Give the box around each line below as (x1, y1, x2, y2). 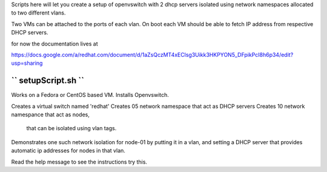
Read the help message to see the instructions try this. (11, 158, 148, 165)
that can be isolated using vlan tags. (26, 125, 117, 132)
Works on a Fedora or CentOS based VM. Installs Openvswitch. (11, 91, 170, 99)
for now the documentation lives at (11, 40, 98, 47)
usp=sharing (11, 59, 43, 67)
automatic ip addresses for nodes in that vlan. (11, 147, 125, 154)
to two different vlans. (11, 9, 66, 16)
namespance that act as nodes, (11, 111, 90, 118)
